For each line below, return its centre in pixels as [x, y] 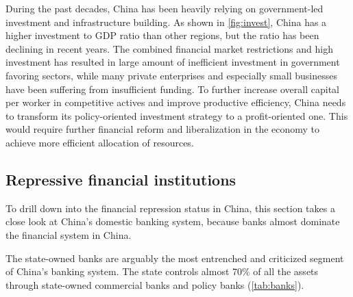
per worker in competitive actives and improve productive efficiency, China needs [176, 102]
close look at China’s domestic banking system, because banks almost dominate [173, 221]
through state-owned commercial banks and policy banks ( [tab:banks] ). [155, 284]
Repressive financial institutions [121, 179]
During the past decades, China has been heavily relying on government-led [165, 8]
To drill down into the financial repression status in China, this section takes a [170, 208]
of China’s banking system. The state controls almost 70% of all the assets [162, 271]
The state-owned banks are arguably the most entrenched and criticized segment [175, 258]
